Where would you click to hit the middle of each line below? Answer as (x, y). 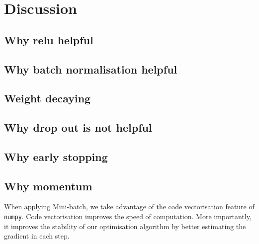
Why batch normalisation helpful (91, 69)
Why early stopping (56, 156)
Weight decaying (47, 98)
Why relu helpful (49, 40)
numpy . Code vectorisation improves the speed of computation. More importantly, (128, 216)
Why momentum (48, 186)
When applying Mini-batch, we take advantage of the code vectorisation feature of (129, 206)
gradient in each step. (37, 236)
